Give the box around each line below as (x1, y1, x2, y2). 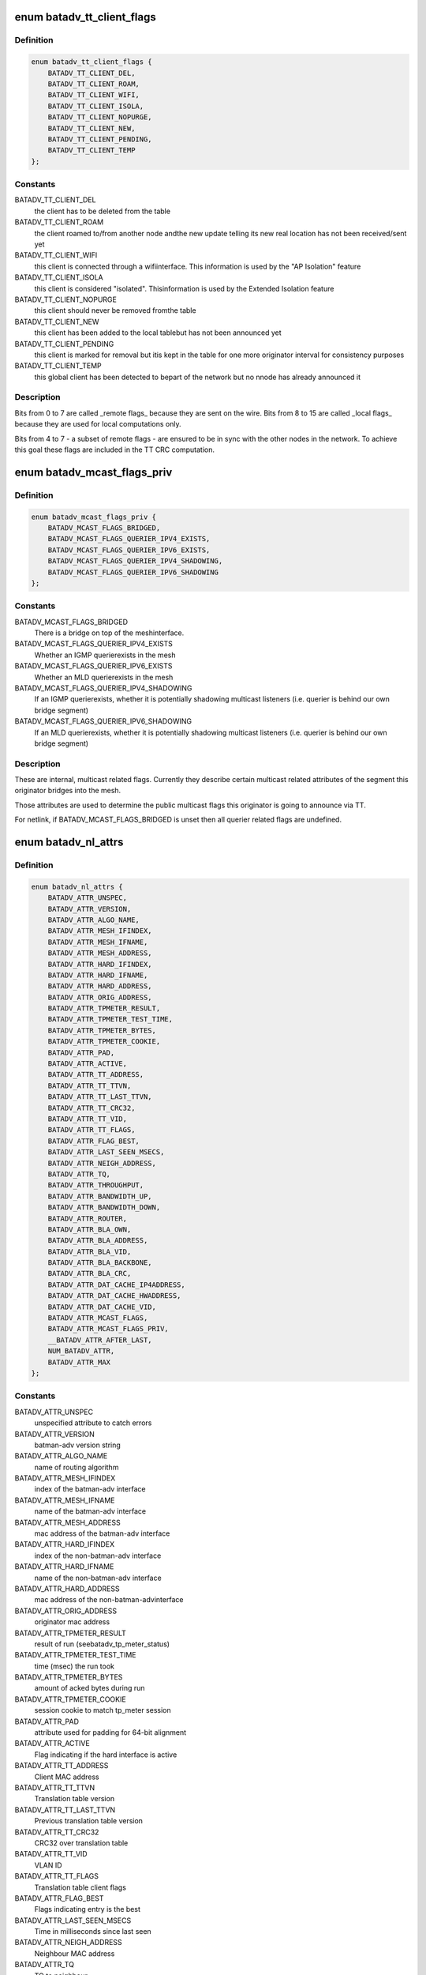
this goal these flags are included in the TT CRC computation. (14, 445, 215, 454)
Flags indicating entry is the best (34, 1905, 141, 1914)
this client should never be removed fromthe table (34, 306, 196, 315)
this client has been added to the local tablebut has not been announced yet (34, 328, 282, 337)
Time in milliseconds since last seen (34, 1927, 151, 1936)
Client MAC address (34, 1772, 99, 1781)
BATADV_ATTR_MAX (47, 1357, 110, 1367)
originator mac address (34, 1617, 110, 1627)
